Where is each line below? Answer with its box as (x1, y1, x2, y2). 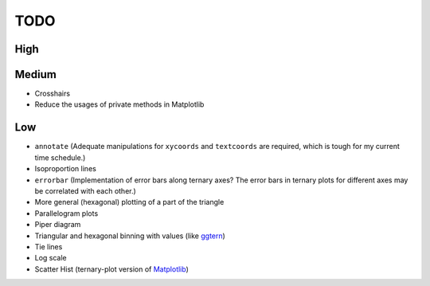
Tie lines (34, 241, 63, 251)
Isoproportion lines (34, 164, 97, 174)
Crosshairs (34, 88, 71, 99)
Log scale (34, 253, 67, 263)
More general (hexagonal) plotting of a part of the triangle (34, 198, 225, 207)
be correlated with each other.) (34, 186, 137, 195)
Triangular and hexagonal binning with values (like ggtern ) (34, 231, 226, 241)
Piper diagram (34, 220, 81, 229)
